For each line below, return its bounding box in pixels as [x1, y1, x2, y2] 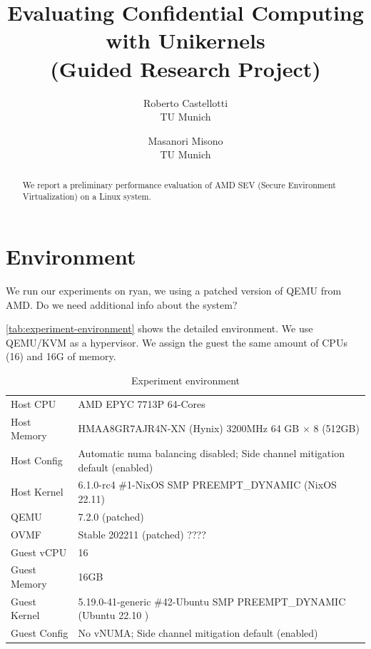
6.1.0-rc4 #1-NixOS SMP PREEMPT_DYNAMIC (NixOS [78, 477, 337, 492]
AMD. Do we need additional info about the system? [6, 297, 238, 312]
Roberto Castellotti [143, 95, 228, 110]
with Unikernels [106, 26, 265, 55]
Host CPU [11, 396, 56, 411]
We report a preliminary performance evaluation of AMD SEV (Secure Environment [22, 178, 336, 190]
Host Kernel [11, 484, 63, 499]
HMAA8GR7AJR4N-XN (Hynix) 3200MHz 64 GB [78, 421, 300, 436]
